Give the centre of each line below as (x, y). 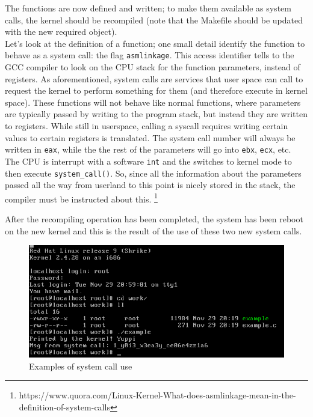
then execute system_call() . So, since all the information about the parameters (153, 173)
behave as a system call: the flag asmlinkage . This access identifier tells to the (150, 55)
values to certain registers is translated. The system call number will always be (150, 137)
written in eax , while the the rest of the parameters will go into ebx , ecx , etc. (148, 149)
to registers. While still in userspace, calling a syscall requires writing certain (147, 126)
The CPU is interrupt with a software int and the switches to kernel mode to (148, 161)
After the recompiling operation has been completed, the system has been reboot (154, 219)
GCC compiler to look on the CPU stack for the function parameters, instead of (153, 67)
